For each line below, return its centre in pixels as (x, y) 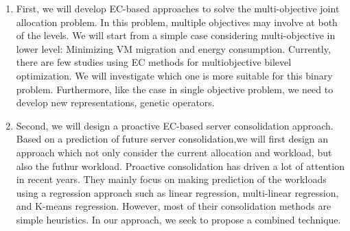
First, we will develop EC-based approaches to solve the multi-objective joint (178, 8)
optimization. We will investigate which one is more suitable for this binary (174, 75)
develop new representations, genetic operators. (115, 102)
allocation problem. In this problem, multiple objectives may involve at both (177, 22)
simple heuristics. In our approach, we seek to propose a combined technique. (178, 219)
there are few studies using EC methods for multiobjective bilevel (154, 62)
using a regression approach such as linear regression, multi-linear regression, (177, 192)
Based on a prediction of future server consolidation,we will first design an (172, 139)
